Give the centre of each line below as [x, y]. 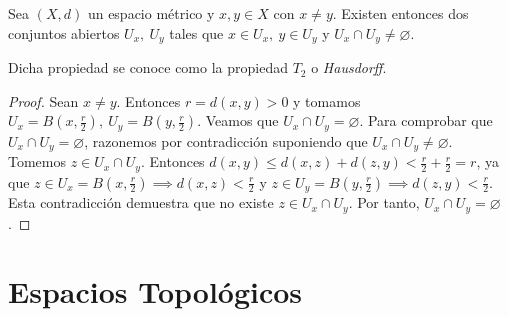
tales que [196, 32]
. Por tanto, [384, 202]
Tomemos [37, 161]
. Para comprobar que [426, 120]
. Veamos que [238, 120]
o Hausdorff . [349, 67]
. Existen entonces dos [400, 13]
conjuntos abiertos [64, 32]
